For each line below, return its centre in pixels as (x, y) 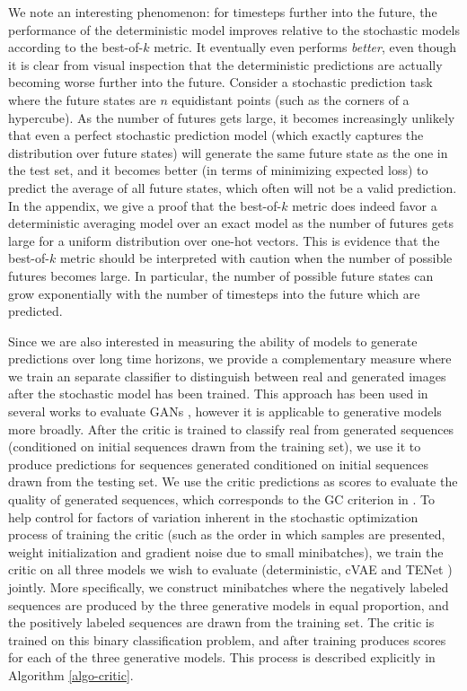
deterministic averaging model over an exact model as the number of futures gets (231, 223)
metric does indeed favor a (365, 205)
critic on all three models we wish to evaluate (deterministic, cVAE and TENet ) (230, 569)
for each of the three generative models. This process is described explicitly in (222, 657)
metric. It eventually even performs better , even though (305, 47)
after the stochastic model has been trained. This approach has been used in (218, 394)
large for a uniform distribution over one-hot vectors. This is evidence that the (224, 240)
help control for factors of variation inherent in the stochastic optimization (213, 516)
